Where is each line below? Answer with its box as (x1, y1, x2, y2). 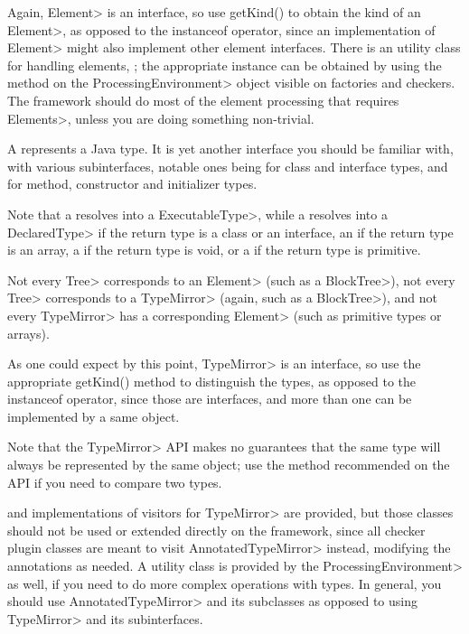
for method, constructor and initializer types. (7, 174, 258, 193)
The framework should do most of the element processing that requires (7, 90, 399, 109)
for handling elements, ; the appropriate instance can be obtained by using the (7, 55, 442, 74)
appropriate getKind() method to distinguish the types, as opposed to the (7, 371, 417, 390)
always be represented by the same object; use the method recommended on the (7, 455, 450, 474)
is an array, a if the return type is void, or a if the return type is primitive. (7, 240, 421, 259)
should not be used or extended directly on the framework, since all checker (7, 520, 426, 539)
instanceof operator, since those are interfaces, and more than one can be (7, 389, 412, 408)
